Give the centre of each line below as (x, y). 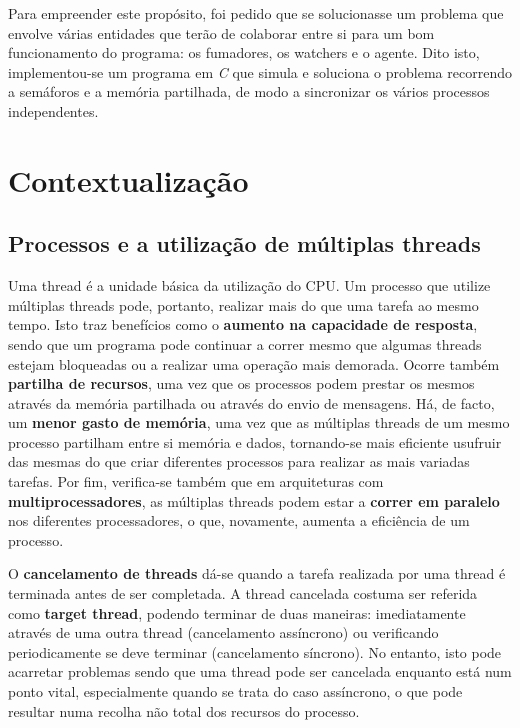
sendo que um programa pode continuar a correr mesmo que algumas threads (245, 343)
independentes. (53, 110)
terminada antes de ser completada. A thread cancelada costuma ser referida (243, 593)
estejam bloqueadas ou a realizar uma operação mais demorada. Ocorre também (254, 363)
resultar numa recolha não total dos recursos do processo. (184, 710)
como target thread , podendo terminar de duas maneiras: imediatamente (237, 612)
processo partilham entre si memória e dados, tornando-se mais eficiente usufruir (255, 441)
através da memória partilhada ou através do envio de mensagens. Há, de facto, (251, 402)
